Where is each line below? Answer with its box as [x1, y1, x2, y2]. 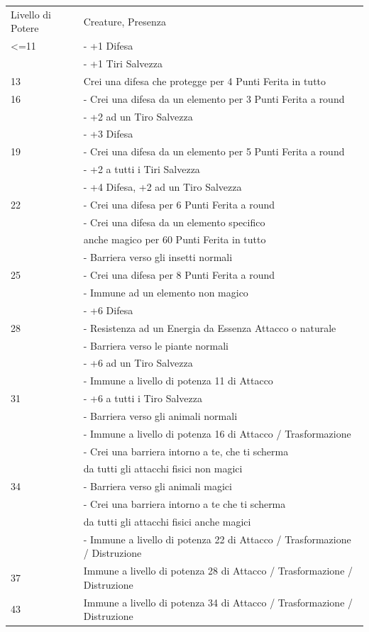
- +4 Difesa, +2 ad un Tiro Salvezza [83, 179, 242, 194]
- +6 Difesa [83, 302, 133, 317]
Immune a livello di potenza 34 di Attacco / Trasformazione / [83, 594, 353, 609]
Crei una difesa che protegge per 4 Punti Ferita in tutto [83, 73, 326, 88]
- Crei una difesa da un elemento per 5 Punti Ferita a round [83, 144, 345, 159]
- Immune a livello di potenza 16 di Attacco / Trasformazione [83, 426, 351, 440]
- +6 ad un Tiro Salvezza [83, 355, 193, 370]
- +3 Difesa [83, 126, 133, 141]
